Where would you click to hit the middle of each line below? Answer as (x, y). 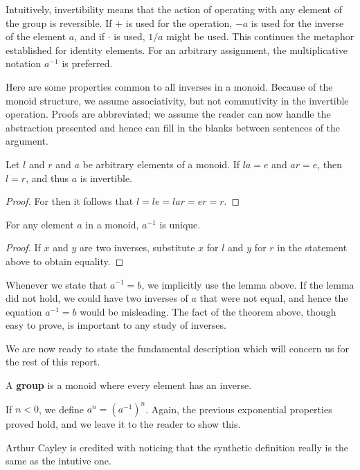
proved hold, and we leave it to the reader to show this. (123, 424)
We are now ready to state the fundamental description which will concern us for (177, 348)
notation (24, 63)
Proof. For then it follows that (70, 201)
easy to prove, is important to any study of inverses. (116, 325)
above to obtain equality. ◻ (65, 261)
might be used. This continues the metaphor (260, 36)
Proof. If (23, 247)
